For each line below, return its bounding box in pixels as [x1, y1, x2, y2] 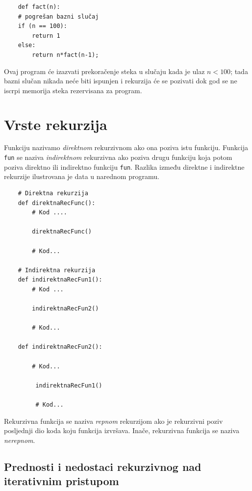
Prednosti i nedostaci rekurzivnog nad [4, 459, 202, 474]
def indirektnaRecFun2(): [18, 343, 102, 351]
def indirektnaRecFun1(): [18, 276, 102, 284]
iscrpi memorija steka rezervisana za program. [4, 85, 142, 95]
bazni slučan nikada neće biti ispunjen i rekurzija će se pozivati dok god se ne [4, 76, 237, 86]
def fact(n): [18, 3, 60, 10]
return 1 [32, 32, 60, 39]
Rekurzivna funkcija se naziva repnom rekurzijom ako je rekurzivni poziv [4, 415, 223, 426]
